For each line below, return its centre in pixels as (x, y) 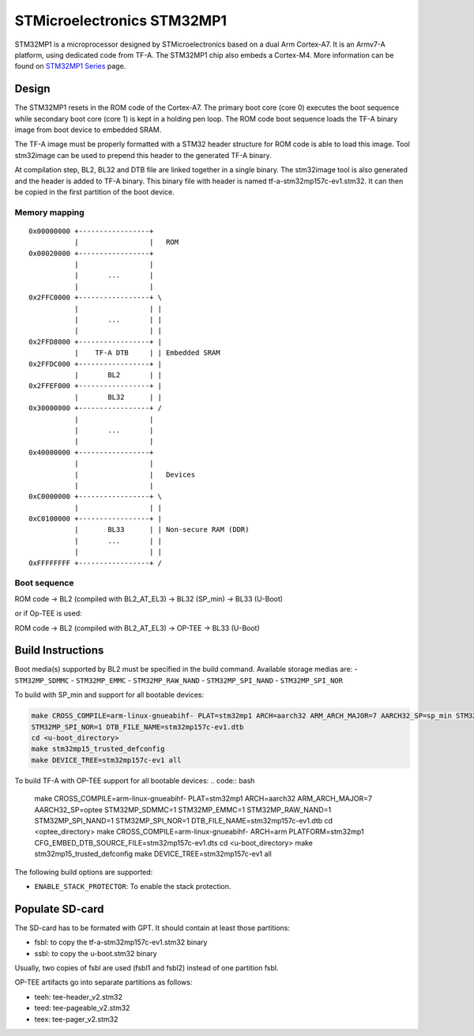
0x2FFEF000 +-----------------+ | (95, 386)
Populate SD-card (59, 909)
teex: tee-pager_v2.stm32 (76, 1019)
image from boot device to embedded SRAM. (88, 130)
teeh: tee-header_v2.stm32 (78, 996)
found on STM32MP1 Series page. (70, 66)
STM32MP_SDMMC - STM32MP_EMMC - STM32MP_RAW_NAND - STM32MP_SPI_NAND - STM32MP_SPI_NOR (179, 680)
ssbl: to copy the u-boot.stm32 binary (96, 953)
